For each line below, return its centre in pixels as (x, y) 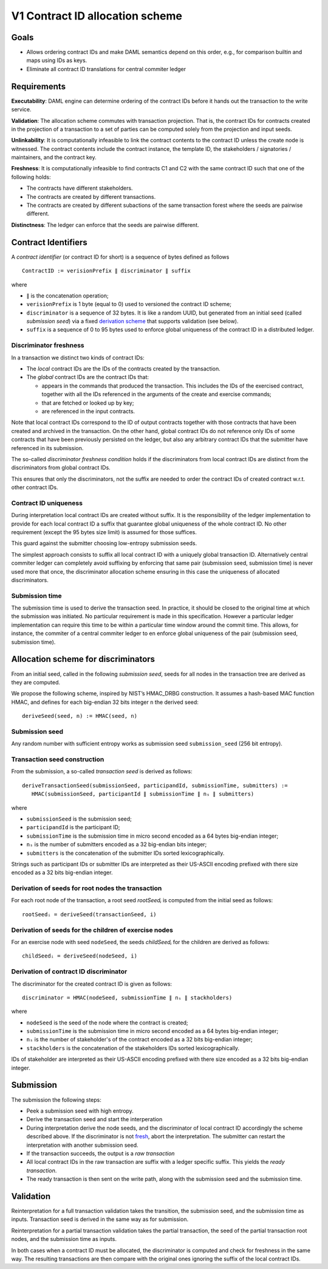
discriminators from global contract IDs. (61, 468)
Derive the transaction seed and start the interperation (94, 1119)
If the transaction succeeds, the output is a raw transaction (101, 1153)
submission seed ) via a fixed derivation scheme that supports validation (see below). (133, 321)
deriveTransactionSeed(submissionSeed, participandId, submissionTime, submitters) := (155, 785)
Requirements (39, 86)
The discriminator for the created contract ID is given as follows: (92, 984)
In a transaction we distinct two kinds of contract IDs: (78, 357)
